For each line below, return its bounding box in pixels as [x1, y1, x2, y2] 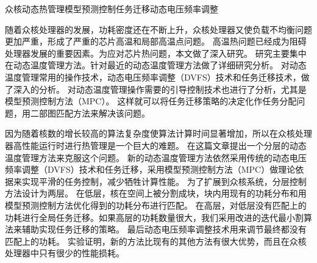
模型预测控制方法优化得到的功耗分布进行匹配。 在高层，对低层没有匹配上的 [5, 198, 307, 211]
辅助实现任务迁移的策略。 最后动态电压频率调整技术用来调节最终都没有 [21, 223, 307, 236]
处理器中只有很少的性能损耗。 [5, 247, 124, 259]
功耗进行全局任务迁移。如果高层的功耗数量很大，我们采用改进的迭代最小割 [5, 211, 304, 223]
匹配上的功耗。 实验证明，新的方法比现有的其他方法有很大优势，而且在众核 [5, 234, 307, 247]
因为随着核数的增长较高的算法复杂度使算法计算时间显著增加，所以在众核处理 [5, 127, 312, 140]
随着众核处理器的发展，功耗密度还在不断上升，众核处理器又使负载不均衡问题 [5, 23, 312, 35]
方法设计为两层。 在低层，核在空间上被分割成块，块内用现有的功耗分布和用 [5, 187, 307, 200]
